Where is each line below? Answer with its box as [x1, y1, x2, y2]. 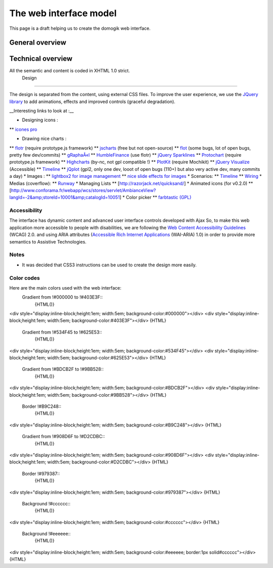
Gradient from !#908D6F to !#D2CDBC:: [22, 434, 105, 440]
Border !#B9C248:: [22, 403, 62, 409]
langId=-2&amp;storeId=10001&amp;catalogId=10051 [9, 195, 120, 201]
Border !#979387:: [22, 470, 60, 477]
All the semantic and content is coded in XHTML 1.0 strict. [9, 68, 130, 74]
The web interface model [9, 8, 117, 19]
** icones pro [9, 126, 37, 132]
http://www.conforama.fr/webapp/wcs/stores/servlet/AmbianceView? [11, 187, 156, 193]
